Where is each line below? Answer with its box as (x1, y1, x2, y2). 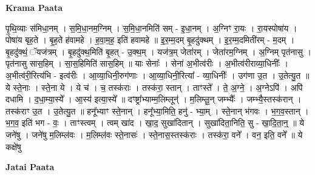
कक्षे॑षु (5, 140, 21, 153)
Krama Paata (5, 1, 63, 13)
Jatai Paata (5, 160, 55, 173)
